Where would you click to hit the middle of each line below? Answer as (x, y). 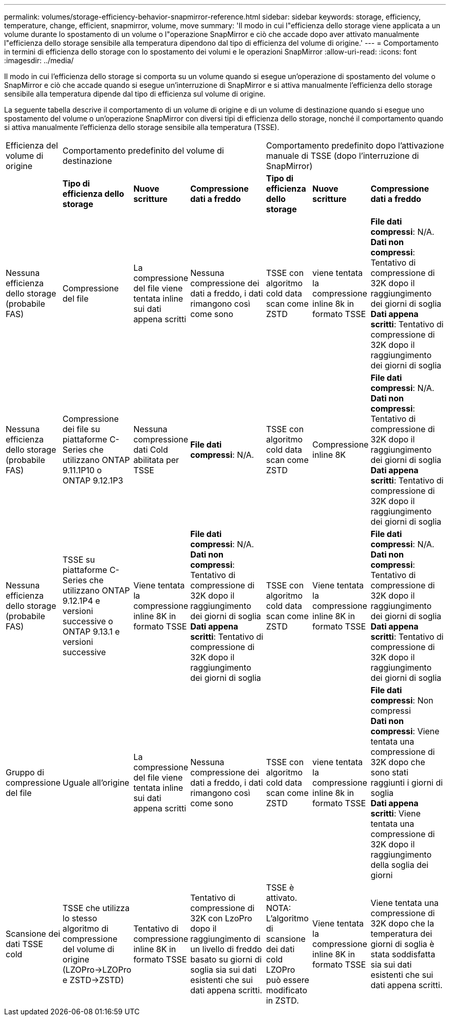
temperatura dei (401, 934)
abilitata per (156, 460)
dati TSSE (24, 944)
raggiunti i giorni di (407, 783)
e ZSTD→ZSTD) (93, 980)
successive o (88, 621)
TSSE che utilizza (96, 908)
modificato (286, 990)
